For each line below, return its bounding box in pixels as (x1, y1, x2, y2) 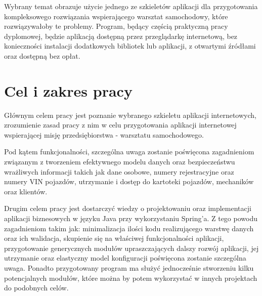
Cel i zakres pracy (4, 80, 133, 101)
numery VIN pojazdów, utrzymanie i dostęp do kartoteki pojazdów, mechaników (4, 176, 254, 187)
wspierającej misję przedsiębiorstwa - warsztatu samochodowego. (4, 129, 204, 140)
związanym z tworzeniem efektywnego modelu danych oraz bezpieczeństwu (4, 156, 235, 167)
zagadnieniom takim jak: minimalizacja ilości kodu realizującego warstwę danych (4, 223, 254, 233)
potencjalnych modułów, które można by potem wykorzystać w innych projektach (4, 272, 257, 283)
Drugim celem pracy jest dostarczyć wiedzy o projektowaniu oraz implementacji (4, 203, 251, 214)
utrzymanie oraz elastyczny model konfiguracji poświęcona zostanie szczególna (4, 252, 246, 263)
